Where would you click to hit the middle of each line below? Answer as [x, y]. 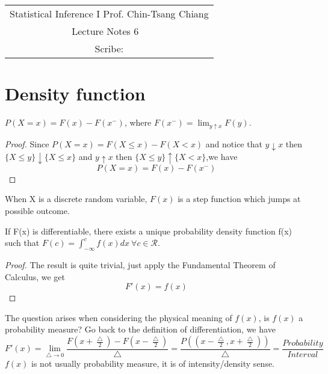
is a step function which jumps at [239, 199]
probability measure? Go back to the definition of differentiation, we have [140, 329]
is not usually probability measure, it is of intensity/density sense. [153, 363]
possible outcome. [37, 211]
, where [138, 122]
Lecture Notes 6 [105, 31]
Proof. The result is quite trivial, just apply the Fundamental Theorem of [140, 265]
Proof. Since [27, 144]
